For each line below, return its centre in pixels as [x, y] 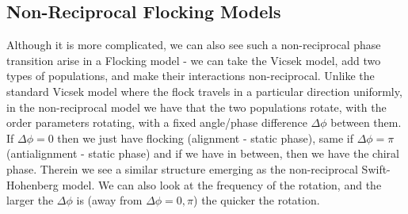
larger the [30, 200]
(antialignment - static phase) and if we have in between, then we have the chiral [203, 153]
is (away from [109, 200]
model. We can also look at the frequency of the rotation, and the [222, 184]
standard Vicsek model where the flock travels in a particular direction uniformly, [204, 91]
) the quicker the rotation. [257, 200]
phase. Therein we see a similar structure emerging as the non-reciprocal [182, 168]
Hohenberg [32, 184]
